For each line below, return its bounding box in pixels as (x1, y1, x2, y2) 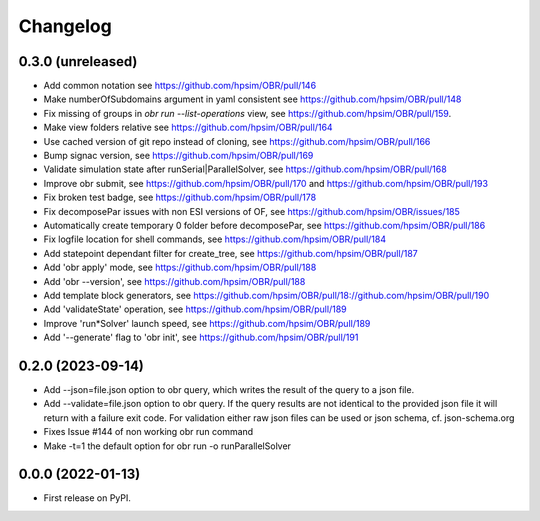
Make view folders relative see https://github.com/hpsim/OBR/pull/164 (43, 121, 334, 134)
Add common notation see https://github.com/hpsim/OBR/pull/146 (43, 80, 317, 92)
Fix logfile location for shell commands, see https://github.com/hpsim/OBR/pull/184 (43, 233, 387, 245)
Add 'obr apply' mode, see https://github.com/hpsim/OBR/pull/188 (43, 261, 317, 274)
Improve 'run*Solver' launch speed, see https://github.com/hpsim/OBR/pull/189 (43, 317, 371, 329)
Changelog (18, 15, 112, 37)
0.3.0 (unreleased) (18, 53, 138, 70)
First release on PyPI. (43, 492, 132, 504)
